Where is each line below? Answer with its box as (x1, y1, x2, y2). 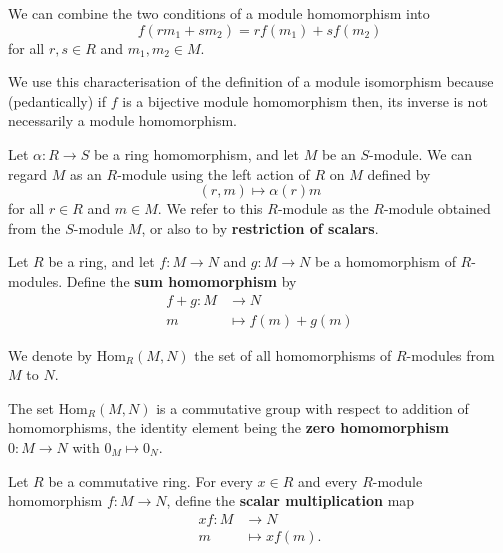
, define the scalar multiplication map (166, 490, 415, 511)
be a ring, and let (48, 251, 155, 272)
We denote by (8, 344, 92, 365)
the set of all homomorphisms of (194, 344, 392, 365)
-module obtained (383, 198, 491, 219)
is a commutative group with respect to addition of (156, 397, 469, 418)
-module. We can (369, 143, 473, 164)
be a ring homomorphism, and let (93, 143, 300, 164)
